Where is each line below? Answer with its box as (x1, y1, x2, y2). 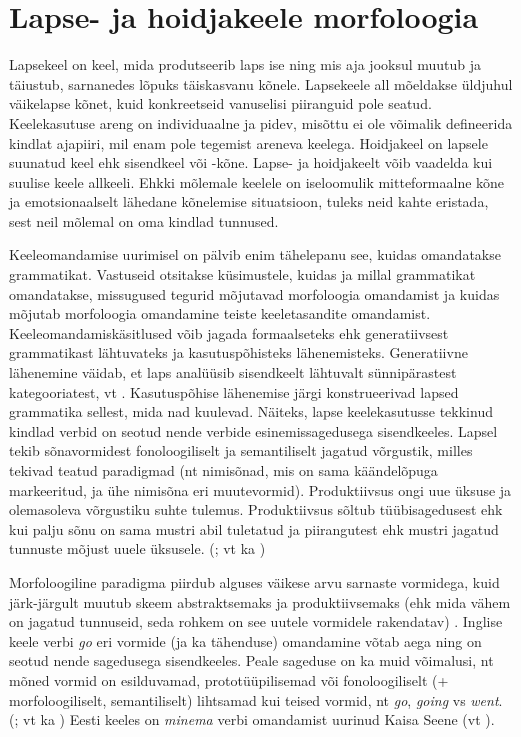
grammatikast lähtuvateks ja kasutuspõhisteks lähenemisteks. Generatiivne (9, 342, 468, 363)
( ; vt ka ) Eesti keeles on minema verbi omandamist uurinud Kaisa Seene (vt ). (9, 709, 495, 730)
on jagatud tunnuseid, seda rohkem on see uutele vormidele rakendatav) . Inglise (9, 611, 503, 632)
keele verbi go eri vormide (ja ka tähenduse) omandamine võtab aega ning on (9, 630, 482, 651)
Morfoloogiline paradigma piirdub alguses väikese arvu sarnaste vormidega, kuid (9, 571, 500, 592)
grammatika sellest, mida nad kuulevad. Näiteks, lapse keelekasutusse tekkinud (9, 401, 493, 422)
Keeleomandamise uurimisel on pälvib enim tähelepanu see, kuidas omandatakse (9, 244, 501, 265)
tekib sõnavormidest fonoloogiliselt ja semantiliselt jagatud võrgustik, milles (9, 440, 473, 461)
